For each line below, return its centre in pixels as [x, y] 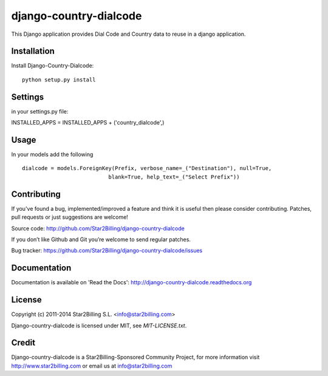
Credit [23, 343]
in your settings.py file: [40, 111]
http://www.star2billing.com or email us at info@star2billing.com [92, 366]
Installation [33, 51]
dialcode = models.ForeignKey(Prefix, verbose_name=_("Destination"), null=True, [147, 168]
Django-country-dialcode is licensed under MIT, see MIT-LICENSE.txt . [99, 326]
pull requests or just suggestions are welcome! [70, 217]
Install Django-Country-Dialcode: [53, 66]
